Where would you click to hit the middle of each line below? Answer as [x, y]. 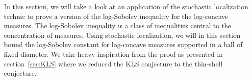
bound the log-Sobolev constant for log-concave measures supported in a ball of [123, 44]
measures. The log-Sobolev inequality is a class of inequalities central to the [118, 25]
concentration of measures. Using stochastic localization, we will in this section [122, 35]
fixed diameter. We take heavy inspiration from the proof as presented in [113, 54]
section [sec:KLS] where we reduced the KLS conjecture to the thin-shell [113, 63]
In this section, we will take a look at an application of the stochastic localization [126, 6]
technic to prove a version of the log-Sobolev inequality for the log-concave [116, 16]
